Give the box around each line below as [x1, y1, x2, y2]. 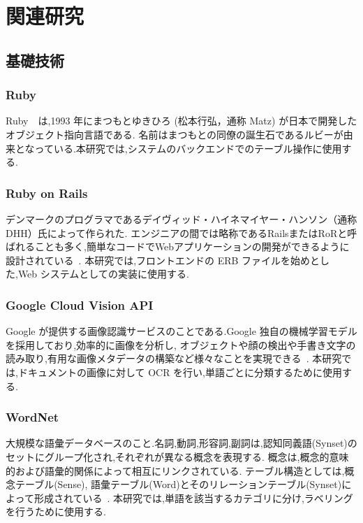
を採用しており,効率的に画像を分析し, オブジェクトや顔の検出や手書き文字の [6, 337, 356, 352]
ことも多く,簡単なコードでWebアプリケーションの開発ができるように [34, 239, 350, 254]
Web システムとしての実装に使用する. [17, 266, 189, 281]
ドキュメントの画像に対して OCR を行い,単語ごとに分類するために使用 [17, 364, 342, 379]
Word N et [6, 408, 59, 426]
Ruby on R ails [6, 184, 88, 201]
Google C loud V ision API [6, 296, 154, 313]
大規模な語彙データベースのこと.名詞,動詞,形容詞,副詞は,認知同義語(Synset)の [6, 436, 357, 450]
